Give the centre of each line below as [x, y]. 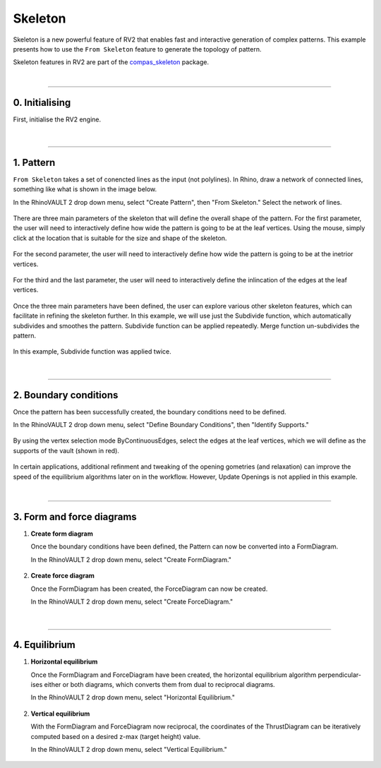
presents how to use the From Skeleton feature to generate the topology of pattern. [137, 49]
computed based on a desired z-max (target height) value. [116, 736]
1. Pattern [34, 162]
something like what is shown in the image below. [85, 189]
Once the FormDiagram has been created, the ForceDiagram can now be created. [149, 589]
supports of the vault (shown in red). [66, 450]
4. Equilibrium [44, 645]
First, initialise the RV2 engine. [57, 119]
